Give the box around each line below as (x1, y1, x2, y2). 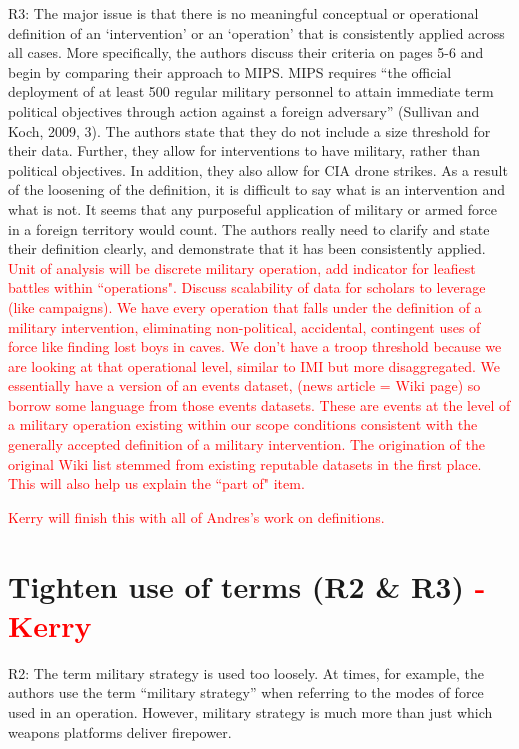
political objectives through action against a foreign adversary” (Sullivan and (8, 100, 480, 121)
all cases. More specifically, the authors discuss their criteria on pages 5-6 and (8, 42, 484, 63)
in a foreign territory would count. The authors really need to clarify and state (8, 218, 490, 239)
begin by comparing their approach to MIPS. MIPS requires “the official (8, 61, 452, 82)
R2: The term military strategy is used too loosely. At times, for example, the (8, 662, 484, 683)
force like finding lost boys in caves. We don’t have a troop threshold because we (8, 336, 502, 357)
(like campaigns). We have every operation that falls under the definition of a (8, 296, 482, 317)
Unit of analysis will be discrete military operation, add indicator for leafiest (8, 257, 476, 278)
